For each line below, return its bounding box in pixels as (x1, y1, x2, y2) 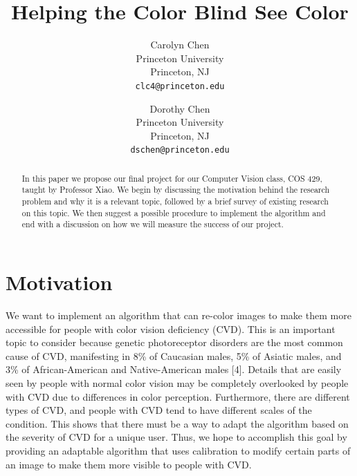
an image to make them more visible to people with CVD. (6, 457, 252, 471)
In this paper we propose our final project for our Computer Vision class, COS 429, (21, 172, 322, 184)
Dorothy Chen (149, 101, 210, 115)
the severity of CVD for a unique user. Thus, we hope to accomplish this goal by (6, 430, 347, 444)
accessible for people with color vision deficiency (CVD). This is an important (6, 321, 336, 336)
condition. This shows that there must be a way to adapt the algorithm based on (6, 416, 349, 430)
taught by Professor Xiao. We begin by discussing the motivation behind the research (21, 184, 330, 196)
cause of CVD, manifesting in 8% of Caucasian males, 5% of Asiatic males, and (6, 348, 342, 363)
